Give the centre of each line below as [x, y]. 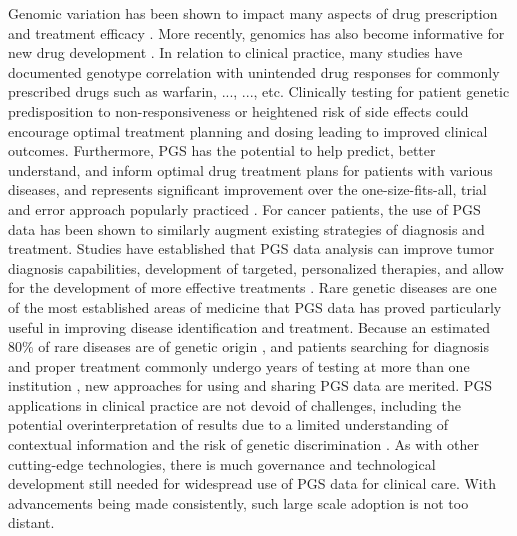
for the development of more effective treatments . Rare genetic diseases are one [252, 287]
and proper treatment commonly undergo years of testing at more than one [239, 365]
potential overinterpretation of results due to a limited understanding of [228, 424]
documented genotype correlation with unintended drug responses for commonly [254, 71]
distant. [31, 522]
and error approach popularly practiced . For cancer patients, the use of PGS [244, 208]
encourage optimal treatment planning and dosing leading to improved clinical [248, 130]
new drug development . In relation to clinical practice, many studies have [235, 52]
